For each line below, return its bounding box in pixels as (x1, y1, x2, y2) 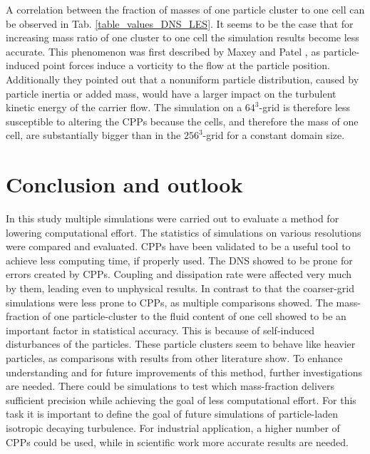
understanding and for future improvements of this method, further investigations (6, 364, 363, 379)
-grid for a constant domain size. (202, 128, 345, 143)
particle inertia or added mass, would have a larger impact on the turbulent (6, 86, 336, 100)
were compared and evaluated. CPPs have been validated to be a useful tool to (6, 239, 351, 254)
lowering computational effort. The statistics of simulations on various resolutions (6, 225, 361, 239)
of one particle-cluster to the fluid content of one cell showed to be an (42, 309, 346, 324)
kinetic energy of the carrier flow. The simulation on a (6, 100, 242, 115)
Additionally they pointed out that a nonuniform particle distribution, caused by (6, 71, 359, 86)
